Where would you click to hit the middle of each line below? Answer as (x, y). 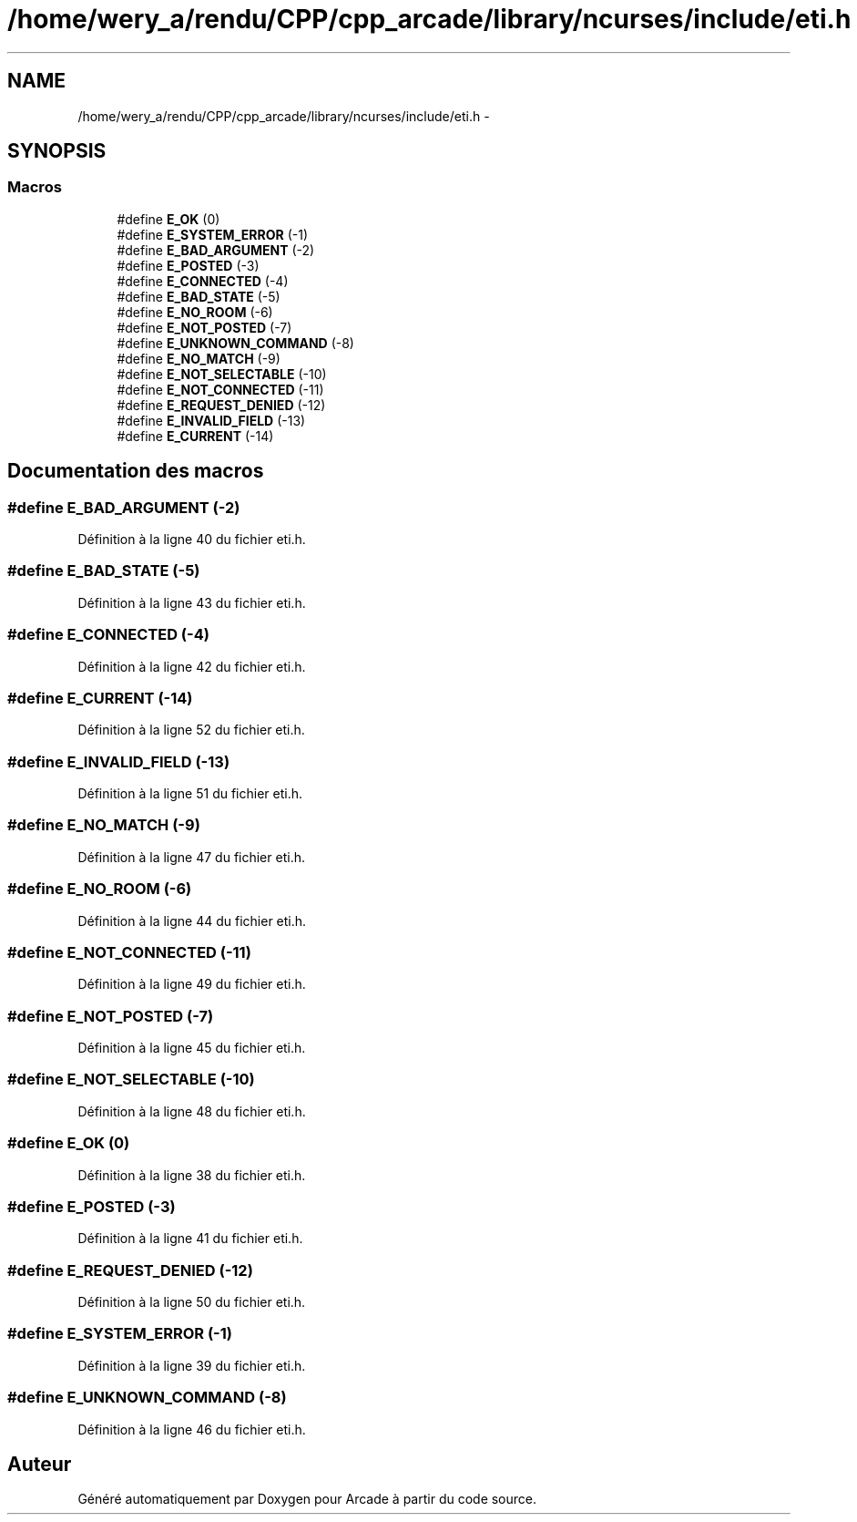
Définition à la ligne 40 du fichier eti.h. (192, 540)
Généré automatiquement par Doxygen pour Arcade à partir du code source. (307, 1499)
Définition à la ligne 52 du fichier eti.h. (191, 730)
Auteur (40, 1464)
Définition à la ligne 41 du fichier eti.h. (190, 1239)
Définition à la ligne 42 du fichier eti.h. (192, 666)
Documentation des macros (136, 471)
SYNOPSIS (57, 151)
